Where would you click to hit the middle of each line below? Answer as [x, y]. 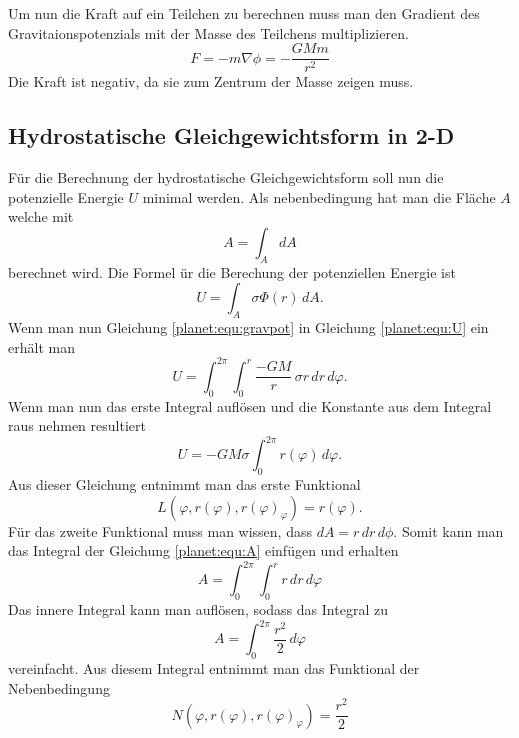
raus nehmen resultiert [77, 425]
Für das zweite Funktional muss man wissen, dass [160, 530]
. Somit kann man [448, 530]
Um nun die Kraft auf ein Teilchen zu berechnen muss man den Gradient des [244, 13]
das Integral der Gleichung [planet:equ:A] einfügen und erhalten [203, 550]
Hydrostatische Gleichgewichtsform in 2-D [231, 135]
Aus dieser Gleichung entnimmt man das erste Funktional [184, 483]
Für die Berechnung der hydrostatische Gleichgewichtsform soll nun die [226, 177]
